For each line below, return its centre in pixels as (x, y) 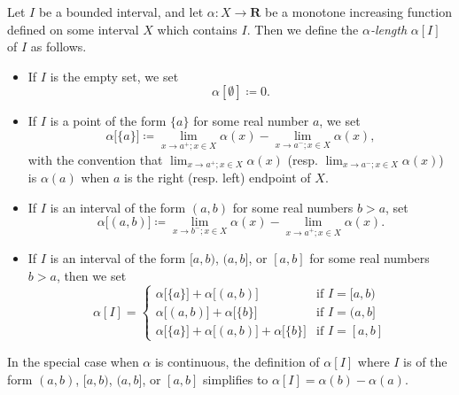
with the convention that (95, 159)
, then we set (91, 275)
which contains (197, 29)
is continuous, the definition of (237, 361)
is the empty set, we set (114, 76)
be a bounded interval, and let (121, 12)
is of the (425, 361)
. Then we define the (303, 29)
